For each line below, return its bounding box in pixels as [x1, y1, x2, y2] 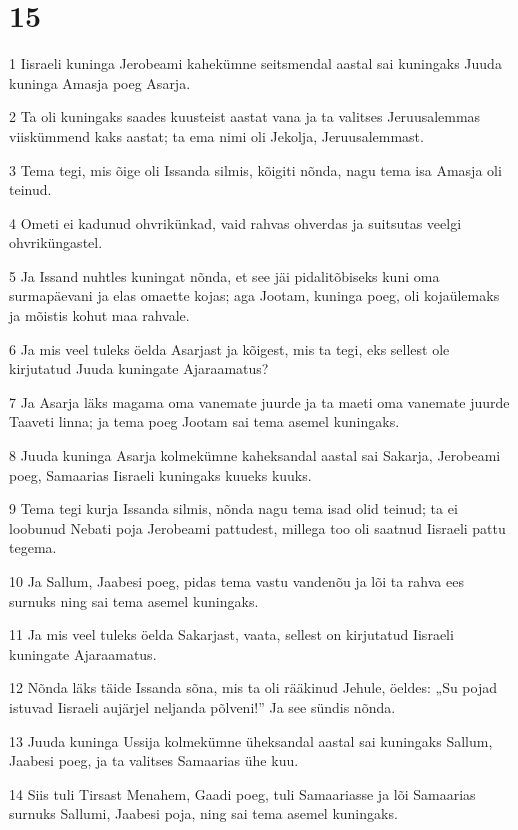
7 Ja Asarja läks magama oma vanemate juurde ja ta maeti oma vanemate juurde [9, 391, 510, 412]
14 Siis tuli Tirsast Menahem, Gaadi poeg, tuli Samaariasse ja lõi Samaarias [9, 783, 476, 804]
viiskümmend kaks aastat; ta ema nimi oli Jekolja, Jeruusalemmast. [9, 125, 424, 146]
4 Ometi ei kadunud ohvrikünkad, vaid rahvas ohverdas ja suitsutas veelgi [9, 212, 462, 233]
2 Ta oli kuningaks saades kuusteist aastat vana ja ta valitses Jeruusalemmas [9, 106, 481, 127]
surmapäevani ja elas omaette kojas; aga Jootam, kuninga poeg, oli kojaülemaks [9, 285, 500, 306]
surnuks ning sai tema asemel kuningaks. [9, 590, 259, 611]
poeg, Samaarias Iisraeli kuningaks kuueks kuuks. [9, 464, 312, 485]
